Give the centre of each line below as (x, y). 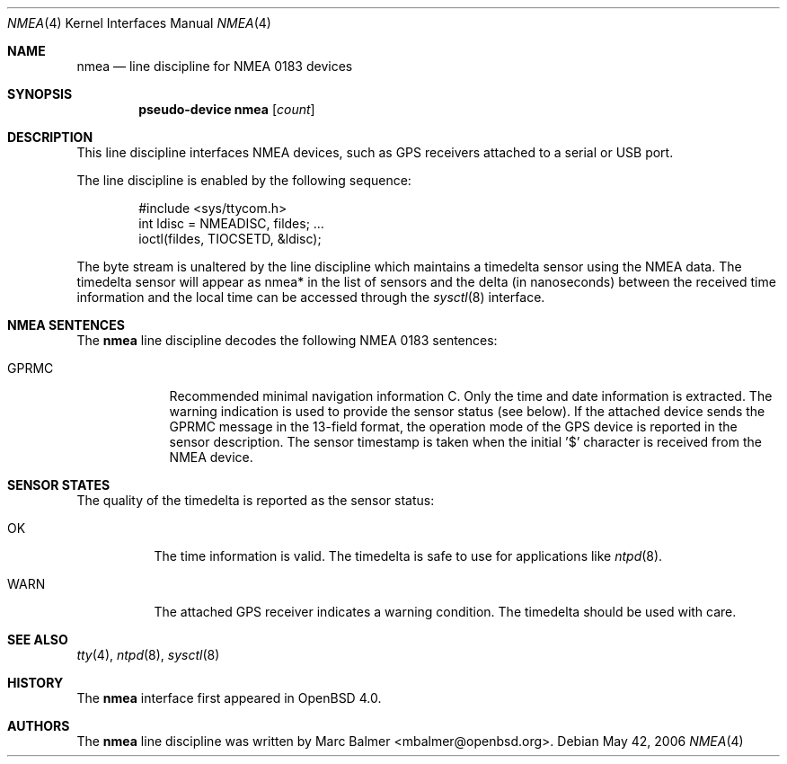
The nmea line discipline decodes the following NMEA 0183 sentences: (287, 340)
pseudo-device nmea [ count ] (227, 109)
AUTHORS (39, 726)
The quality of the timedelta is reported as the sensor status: (256, 500)
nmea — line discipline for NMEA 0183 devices (215, 66)
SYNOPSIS (40, 94)
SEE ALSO (38, 640)
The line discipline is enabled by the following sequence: (244, 180)
